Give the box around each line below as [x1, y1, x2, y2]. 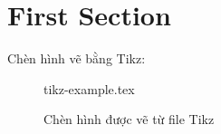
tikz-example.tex [43, 79, 135, 98]
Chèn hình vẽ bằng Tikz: [7, 49, 146, 68]
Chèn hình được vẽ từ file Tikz [43, 110, 215, 129]
